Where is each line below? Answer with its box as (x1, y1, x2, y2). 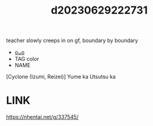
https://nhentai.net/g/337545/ (6, 114, 79, 121)
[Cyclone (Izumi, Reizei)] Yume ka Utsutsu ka (6, 73, 116, 80)
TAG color (14, 56, 40, 63)
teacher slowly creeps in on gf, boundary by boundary (6, 37, 138, 44)
